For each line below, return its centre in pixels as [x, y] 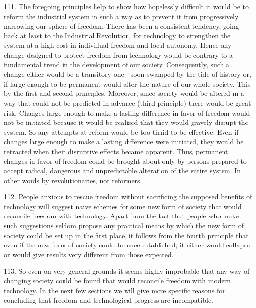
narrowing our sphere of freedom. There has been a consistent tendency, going [122, 26]
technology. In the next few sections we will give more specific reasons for [114, 290]
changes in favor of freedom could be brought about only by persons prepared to [125, 161]
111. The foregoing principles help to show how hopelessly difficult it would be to [126, 6]
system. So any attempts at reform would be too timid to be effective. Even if [121, 132]
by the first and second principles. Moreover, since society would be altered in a [124, 93]
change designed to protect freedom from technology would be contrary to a [118, 54]
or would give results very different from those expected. [89, 254]
